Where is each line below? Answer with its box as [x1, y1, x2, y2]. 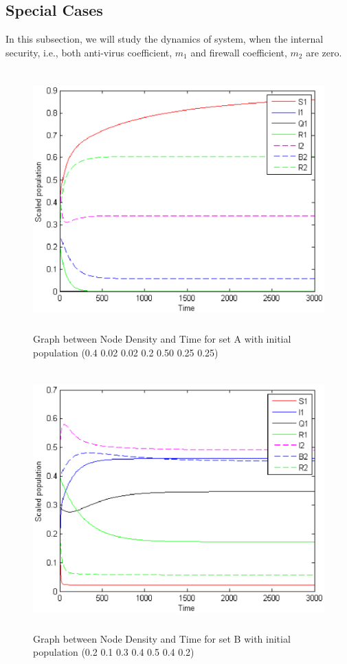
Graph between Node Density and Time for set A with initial [33, 331, 291, 345]
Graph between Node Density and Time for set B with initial [33, 631, 291, 645]
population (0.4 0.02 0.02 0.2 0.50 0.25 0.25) [33, 345, 219, 359]
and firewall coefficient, [190, 45, 287, 59]
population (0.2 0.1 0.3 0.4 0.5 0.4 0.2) [33, 645, 194, 659]
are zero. [306, 45, 342, 59]
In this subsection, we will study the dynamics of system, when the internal [5, 32, 324, 46]
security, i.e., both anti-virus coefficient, [5, 45, 172, 59]
